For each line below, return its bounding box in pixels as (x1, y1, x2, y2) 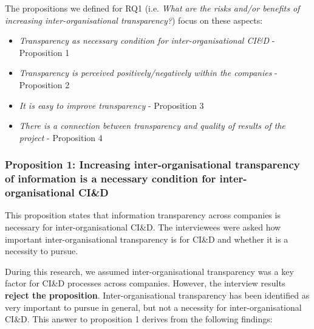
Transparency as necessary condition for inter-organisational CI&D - (19, 34, 275, 47)
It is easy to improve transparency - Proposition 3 (19, 99, 204, 111)
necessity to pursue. (5, 244, 78, 257)
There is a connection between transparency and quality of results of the (19, 119, 285, 132)
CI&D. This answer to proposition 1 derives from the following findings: (5, 313, 273, 325)
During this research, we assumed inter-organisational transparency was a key (5, 265, 294, 277)
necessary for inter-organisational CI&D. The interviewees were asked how (5, 221, 281, 233)
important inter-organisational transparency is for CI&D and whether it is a (5, 232, 288, 245)
